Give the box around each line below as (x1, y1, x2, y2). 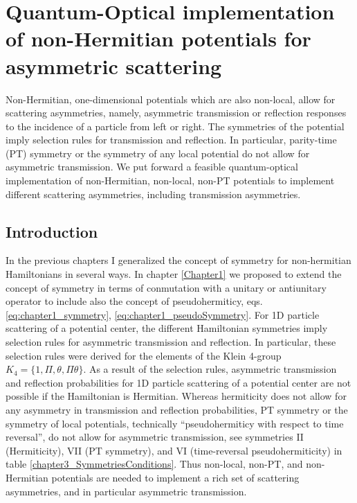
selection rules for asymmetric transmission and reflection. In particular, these (6, 335, 336, 349)
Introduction (6, 220, 98, 242)
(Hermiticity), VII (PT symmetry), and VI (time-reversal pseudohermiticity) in (6, 443, 342, 457)
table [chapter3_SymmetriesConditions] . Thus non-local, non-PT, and (6, 457, 303, 471)
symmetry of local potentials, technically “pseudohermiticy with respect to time (6, 416, 344, 430)
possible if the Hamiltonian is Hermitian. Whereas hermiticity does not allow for (6, 389, 347, 403)
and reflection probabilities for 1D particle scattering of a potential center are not (6, 375, 351, 389)
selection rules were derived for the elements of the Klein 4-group (6, 348, 282, 362)
